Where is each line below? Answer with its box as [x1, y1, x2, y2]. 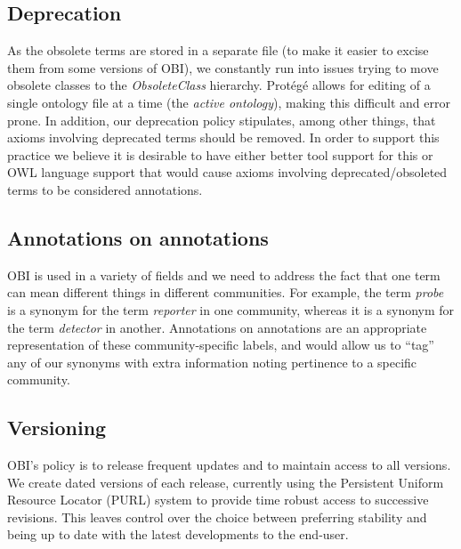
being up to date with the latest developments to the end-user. [7, 525, 349, 544]
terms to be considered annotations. [7, 180, 203, 198]
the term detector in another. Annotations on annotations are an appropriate [7, 318, 427, 336]
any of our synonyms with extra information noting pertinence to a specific [7, 352, 417, 371]
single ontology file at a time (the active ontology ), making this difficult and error [7, 93, 450, 111]
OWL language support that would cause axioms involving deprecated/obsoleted [7, 163, 448, 182]
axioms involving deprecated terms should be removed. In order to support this [7, 128, 440, 147]
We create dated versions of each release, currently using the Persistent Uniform [7, 472, 444, 491]
